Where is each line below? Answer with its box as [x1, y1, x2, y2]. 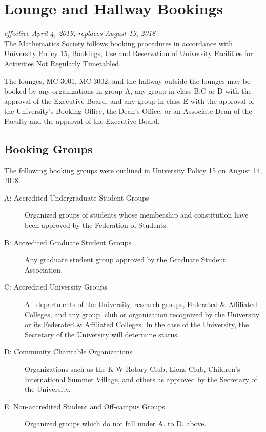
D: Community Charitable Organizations [4, 346, 133, 357]
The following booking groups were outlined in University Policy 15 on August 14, [4, 165, 262, 175]
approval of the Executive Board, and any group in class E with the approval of [4, 95, 254, 106]
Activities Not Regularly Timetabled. [4, 58, 121, 68]
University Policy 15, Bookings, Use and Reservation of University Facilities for [4, 48, 253, 59]
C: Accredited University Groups [4, 281, 107, 292]
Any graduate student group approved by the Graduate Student [25, 254, 226, 265]
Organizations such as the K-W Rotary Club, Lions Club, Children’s [25, 363, 240, 374]
